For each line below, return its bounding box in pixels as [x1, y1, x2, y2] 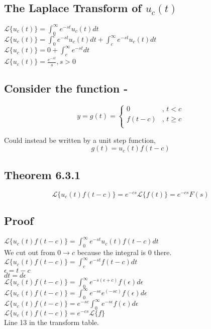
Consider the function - [4, 80, 128, 96]
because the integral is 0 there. [77, 247, 172, 258]
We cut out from [4, 247, 55, 258]
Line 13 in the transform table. [4, 316, 99, 327]
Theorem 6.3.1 [4, 167, 81, 182]
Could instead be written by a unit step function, [4, 134, 156, 145]
